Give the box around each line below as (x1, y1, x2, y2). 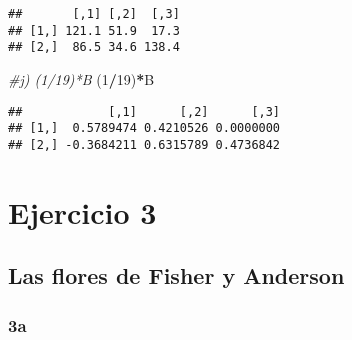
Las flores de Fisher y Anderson (8, 260, 345, 291)
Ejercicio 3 (8, 191, 157, 232)
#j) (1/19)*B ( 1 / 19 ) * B (8, 68, 155, 89)
